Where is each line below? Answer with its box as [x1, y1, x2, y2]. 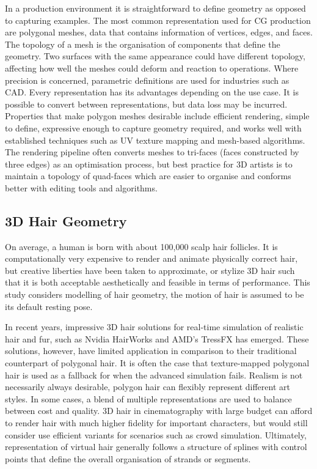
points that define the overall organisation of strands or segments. [5, 452, 251, 465]
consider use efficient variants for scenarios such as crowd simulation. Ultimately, [5, 428, 307, 441]
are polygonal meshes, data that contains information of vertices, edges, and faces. [5, 26, 313, 39]
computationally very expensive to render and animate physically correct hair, [5, 252, 298, 265]
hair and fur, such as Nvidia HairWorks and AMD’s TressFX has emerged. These [5, 332, 309, 345]
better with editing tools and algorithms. [5, 181, 158, 194]
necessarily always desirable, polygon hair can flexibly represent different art [5, 380, 290, 393]
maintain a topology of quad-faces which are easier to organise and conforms [5, 169, 291, 182]
